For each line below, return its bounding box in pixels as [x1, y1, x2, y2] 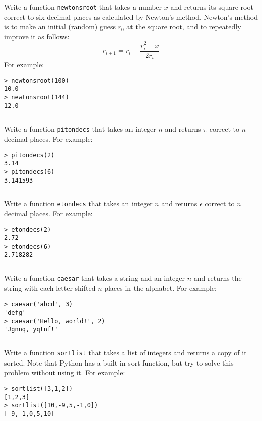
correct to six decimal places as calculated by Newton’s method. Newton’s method [4, 11, 258, 22]
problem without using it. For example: [4, 367, 125, 378]
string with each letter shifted [4, 282, 96, 293]
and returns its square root [170, 2, 253, 12]
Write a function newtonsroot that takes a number [4, 2, 162, 12]
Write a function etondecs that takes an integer [4, 198, 153, 209]
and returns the [193, 273, 242, 283]
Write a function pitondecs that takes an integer [4, 124, 156, 134]
